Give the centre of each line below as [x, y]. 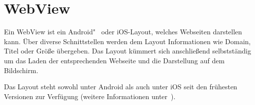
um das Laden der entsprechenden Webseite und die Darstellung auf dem [114, 60]
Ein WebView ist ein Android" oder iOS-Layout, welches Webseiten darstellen [123, 32]
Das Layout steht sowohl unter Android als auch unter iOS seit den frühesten [121, 87]
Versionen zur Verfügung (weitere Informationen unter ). [90, 96]
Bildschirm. [21, 70]
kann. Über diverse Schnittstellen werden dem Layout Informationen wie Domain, [127, 41]
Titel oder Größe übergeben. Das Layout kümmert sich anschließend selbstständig [127, 51]
